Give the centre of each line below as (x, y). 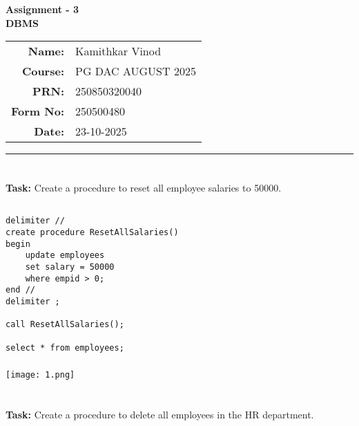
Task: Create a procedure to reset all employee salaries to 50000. (144, 188)
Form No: (38, 111)
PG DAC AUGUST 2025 (136, 71)
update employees (65, 256)
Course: (43, 71)
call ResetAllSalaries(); (65, 325)
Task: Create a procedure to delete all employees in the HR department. (160, 414)
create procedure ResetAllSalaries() (92, 233)
